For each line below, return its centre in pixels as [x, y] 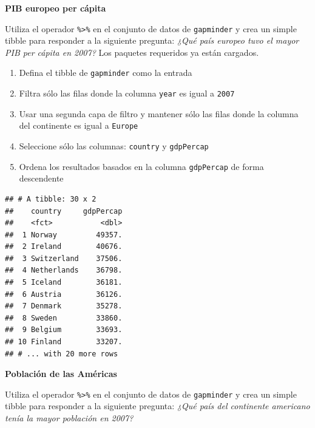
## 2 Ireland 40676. [64, 247]
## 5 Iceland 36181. [64, 283]
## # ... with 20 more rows [62, 354]
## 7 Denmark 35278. [64, 306]
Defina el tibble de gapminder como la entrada [106, 73]
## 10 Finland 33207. [64, 342]
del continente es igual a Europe [79, 125]
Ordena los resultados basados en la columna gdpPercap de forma [141, 166]
